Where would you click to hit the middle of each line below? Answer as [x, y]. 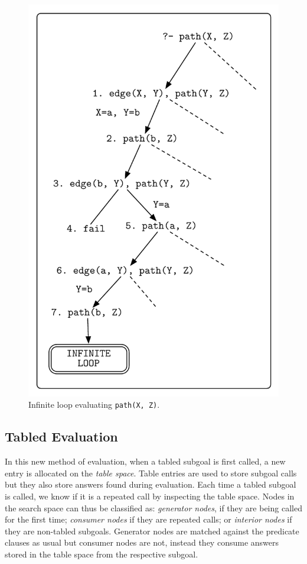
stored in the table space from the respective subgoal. [102, 554]
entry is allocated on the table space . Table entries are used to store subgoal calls [151, 473]
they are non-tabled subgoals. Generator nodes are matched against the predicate [152, 531]
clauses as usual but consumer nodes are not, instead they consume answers [142, 542]
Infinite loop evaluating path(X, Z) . [94, 405]
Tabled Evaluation [61, 436]
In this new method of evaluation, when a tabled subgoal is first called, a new [145, 461]
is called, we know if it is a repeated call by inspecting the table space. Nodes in [150, 496]
